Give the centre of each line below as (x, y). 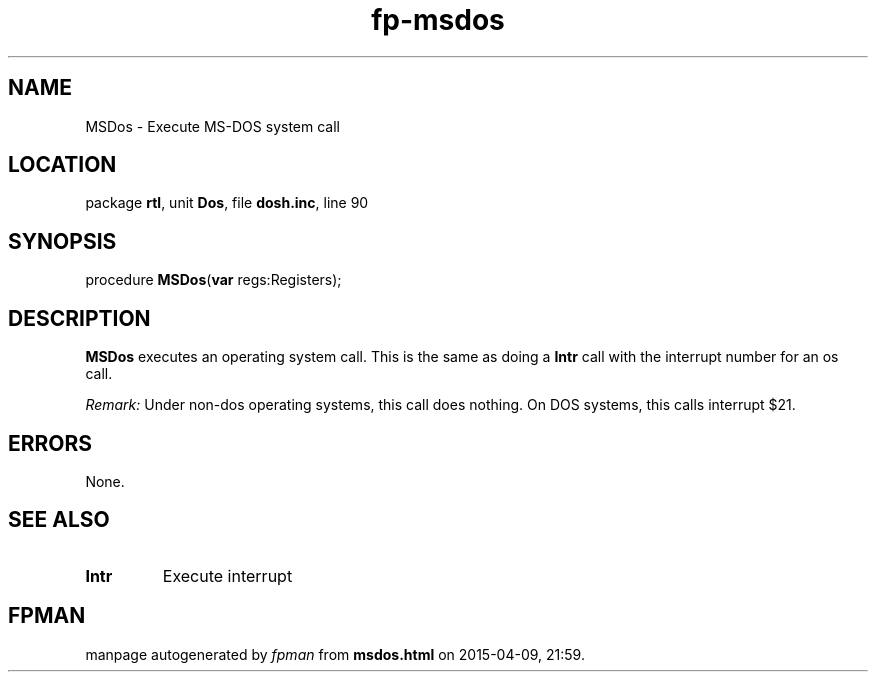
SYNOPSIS (62, 241)
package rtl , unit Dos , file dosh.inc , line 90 (227, 203)
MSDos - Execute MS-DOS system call (212, 126)
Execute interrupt (227, 575)
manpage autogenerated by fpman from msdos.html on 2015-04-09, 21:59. (335, 654)
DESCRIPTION (79, 318)
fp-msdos (438, 20)
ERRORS (50, 443)
